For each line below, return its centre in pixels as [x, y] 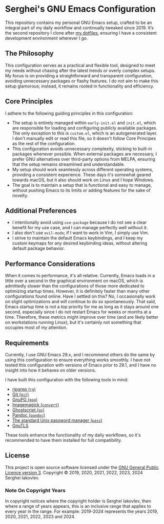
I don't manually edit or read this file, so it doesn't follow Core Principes [84, 138]
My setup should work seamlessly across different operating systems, [83, 169]
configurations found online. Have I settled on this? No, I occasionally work [80, 296]
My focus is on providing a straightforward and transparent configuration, [79, 76]
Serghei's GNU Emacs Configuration [80, 9]
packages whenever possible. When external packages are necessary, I [84, 154]
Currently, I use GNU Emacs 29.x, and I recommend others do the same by [80, 355]
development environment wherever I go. [46, 38]
